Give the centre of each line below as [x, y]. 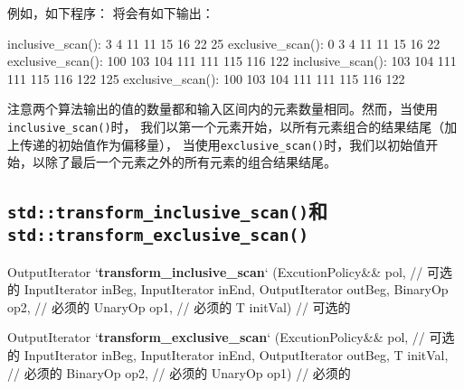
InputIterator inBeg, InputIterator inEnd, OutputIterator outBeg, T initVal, [236, 355]
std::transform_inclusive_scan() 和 [168, 211]
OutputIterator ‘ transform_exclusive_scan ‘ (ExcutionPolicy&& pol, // [216, 337]
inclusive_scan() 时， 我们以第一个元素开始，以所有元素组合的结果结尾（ [226, 126]
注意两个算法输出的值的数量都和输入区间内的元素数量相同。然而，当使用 [223, 109]
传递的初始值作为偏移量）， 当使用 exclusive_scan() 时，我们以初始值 [223, 144]
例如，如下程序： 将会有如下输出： [111, 13]
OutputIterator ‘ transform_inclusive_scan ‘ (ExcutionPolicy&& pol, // [215, 271]
